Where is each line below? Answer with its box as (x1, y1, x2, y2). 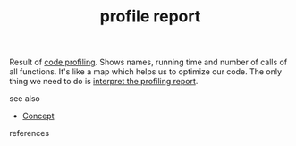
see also (9, 93, 40, 104)
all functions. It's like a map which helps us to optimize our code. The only (9, 66, 283, 77)
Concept (21, 110, 55, 122)
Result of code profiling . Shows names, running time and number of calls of (9, 56, 288, 68)
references (9, 128, 50, 139)
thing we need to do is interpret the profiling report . (9, 76, 199, 87)
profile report (99, 6, 201, 27)
